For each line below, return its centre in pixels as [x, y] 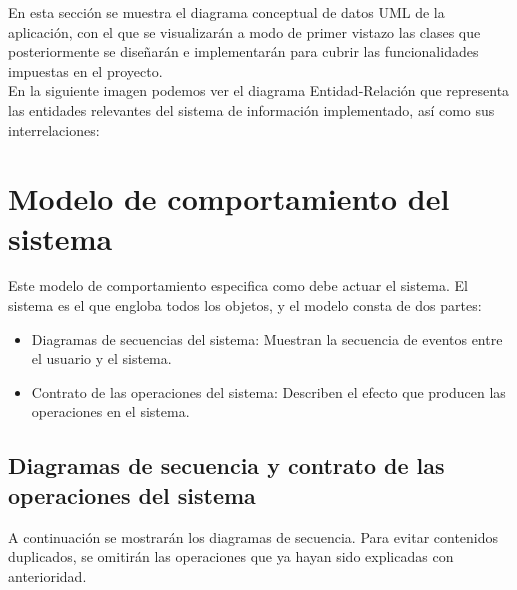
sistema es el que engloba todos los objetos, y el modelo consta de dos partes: [245, 305]
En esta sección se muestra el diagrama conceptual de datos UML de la [226, 12]
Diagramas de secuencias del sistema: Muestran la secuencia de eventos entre [267, 338]
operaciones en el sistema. [110, 411]
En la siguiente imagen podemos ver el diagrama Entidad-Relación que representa [259, 90]
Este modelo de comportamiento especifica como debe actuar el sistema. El [238, 285]
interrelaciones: [54, 129]
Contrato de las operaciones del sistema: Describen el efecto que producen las [268, 391]
